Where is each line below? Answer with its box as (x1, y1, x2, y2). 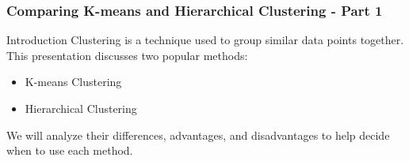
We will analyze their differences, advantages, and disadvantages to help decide (6, 126, 390, 143)
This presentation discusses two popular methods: (6, 47, 248, 63)
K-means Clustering (25, 73, 122, 90)
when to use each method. (6, 142, 133, 159)
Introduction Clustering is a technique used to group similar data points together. (6, 32, 404, 48)
